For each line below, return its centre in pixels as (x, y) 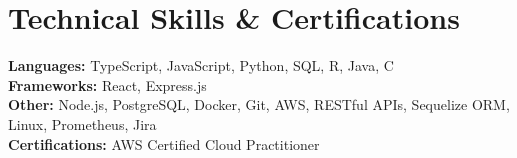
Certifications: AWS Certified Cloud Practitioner (164, 143)
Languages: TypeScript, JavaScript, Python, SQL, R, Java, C (201, 65)
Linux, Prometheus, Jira (82, 123)
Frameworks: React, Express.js (107, 84)
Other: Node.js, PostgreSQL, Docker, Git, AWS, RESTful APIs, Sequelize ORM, (259, 104)
